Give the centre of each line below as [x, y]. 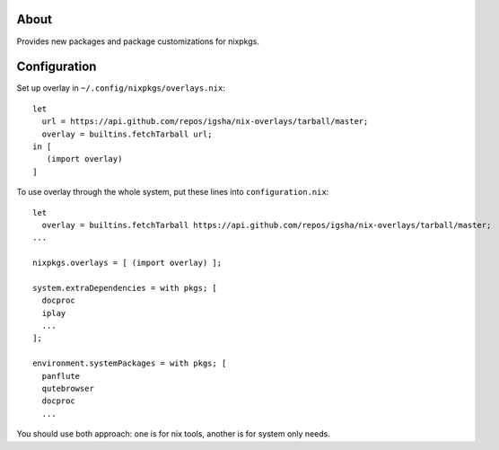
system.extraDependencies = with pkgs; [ [125, 288]
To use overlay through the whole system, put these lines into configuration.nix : [173, 192]
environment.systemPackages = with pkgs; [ [130, 363]
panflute [61, 376]
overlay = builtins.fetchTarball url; [127, 134]
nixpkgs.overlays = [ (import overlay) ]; [127, 263]
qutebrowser [68, 389]
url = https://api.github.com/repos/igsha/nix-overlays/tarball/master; [205, 122]
